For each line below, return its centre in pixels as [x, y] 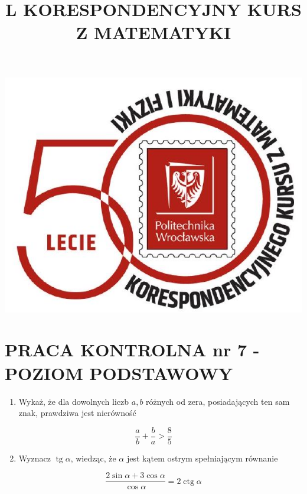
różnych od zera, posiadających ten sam [218, 401]
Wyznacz [35, 458]
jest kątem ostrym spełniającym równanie [202, 458]
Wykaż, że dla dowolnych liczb [74, 401]
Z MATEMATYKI [153, 32]
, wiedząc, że [93, 458]
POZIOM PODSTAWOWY [119, 373]
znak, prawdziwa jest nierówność [77, 413]
